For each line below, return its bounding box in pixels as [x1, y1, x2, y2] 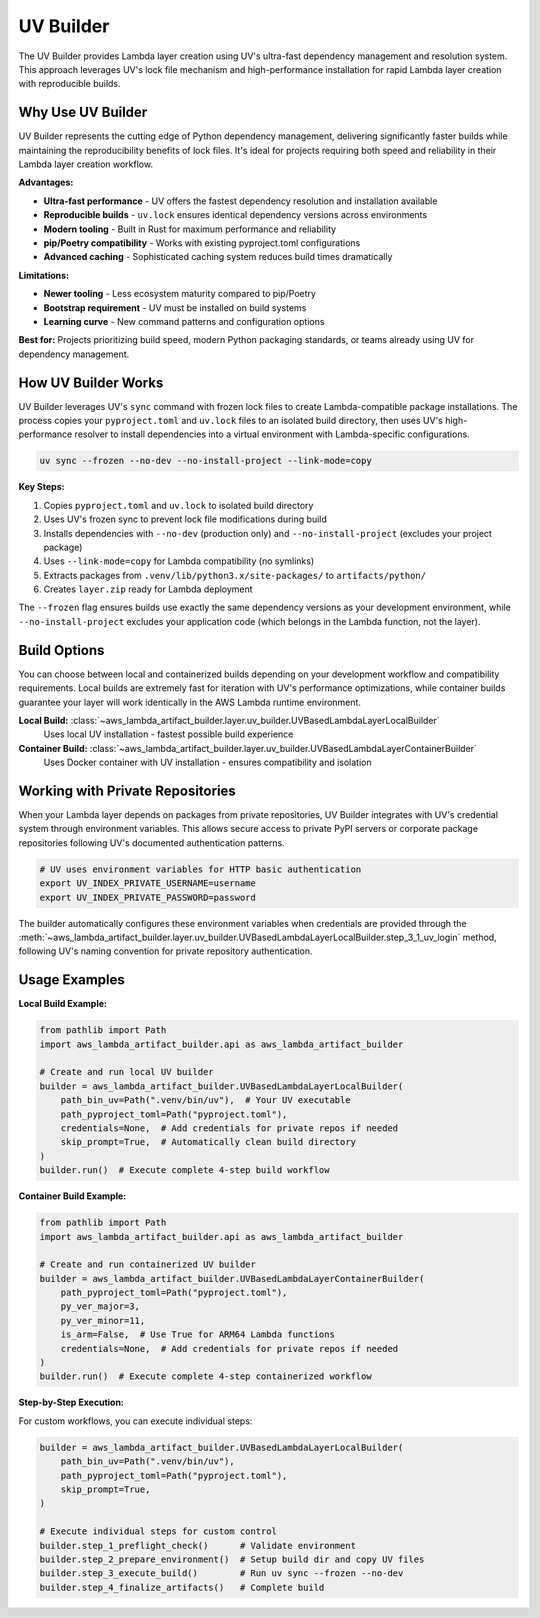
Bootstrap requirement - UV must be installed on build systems [43, 301, 307, 314]
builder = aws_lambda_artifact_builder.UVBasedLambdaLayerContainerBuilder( [39, 1273, 425, 1284]
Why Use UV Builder [18, 104, 148, 121]
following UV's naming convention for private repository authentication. [18, 945, 314, 957]
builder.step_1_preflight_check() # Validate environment [39, 1540, 357, 1551]
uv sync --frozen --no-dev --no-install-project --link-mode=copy [39, 455, 372, 467]
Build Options [18, 641, 105, 659]
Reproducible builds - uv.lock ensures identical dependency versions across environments [43, 209, 428, 221]
